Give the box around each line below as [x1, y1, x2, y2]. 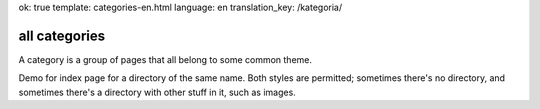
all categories [18, 27, 106, 44]
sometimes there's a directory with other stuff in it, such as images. [18, 86, 297, 98]
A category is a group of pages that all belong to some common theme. [18, 53, 313, 65]
